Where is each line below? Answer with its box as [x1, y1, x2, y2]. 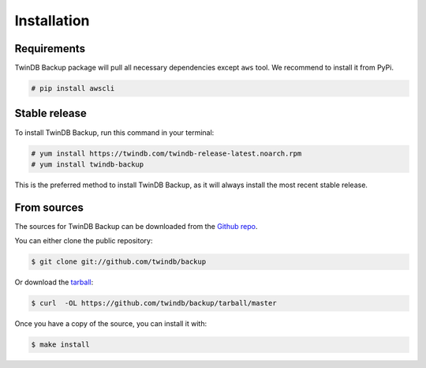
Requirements [14, 42, 86, 55]
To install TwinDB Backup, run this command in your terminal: [14, 127, 215, 137]
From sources [14, 201, 84, 214]
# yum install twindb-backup [31, 160, 144, 169]
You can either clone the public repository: [14, 236, 153, 246]
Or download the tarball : [14, 277, 94, 287]
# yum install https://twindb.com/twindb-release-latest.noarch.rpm [31, 148, 302, 158]
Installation [14, 12, 90, 29]
